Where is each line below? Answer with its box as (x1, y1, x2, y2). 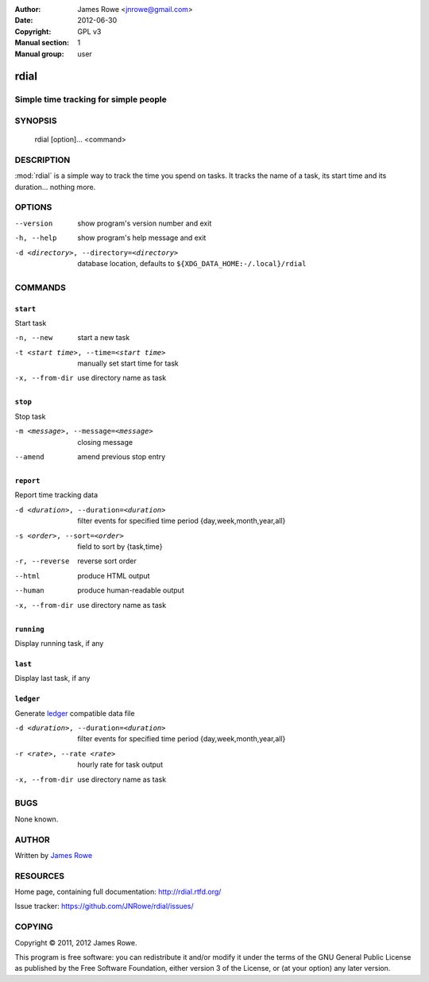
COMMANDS (14, 282, 67, 293)
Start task (14, 318, 47, 327)
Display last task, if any (14, 674, 91, 683)
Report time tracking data (14, 490, 99, 500)
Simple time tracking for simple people (14, 94, 167, 105)
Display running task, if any (14, 638, 104, 648)
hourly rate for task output (77, 760, 163, 770)
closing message (77, 437, 133, 447)
